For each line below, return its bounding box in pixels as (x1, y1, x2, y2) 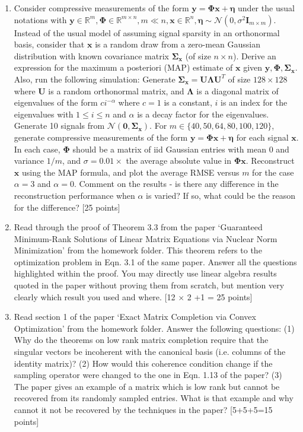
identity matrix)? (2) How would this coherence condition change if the (14, 357, 273, 369)
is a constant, (164, 96, 212, 109)
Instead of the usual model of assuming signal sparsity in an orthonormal (14, 26, 280, 39)
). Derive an (232, 49, 276, 62)
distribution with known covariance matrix (14, 49, 169, 62)
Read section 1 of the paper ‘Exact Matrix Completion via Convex (14, 310, 256, 323)
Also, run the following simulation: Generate (14, 72, 176, 85)
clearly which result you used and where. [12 (14, 290, 176, 303)
